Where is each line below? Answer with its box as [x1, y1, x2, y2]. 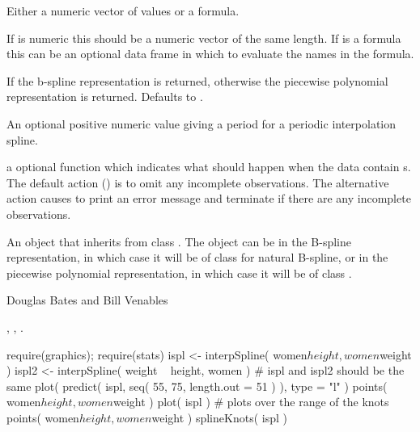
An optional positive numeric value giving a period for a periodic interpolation [6, 115, 397, 132]
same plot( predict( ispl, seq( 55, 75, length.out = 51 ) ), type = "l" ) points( [6, 377, 388, 394]
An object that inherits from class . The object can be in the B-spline [6, 233, 352, 250]
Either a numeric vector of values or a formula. [6, 2, 240, 19]
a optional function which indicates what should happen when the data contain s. [6, 158, 411, 175]
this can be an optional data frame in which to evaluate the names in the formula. [6, 45, 414, 62]
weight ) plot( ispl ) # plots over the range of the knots [112, 393, 389, 410]
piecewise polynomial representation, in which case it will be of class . [6, 264, 352, 281]
